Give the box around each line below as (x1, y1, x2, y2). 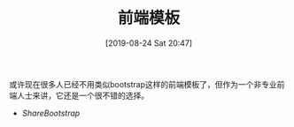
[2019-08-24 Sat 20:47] (104, 37, 193, 49)
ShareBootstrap (21, 108, 81, 118)
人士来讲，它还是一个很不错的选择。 (16, 90, 149, 101)
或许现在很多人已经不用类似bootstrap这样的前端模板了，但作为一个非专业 (9, 78, 277, 89)
